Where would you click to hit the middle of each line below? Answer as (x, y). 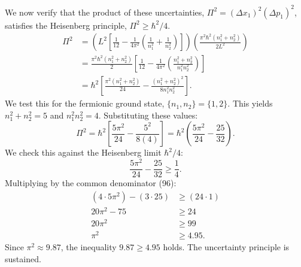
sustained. (23, 258)
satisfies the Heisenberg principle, (66, 25)
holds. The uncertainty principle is (226, 247)
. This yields (250, 103)
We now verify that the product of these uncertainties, (105, 12)
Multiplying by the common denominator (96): (91, 183)
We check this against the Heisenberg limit (83, 152)
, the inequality (89, 247)
